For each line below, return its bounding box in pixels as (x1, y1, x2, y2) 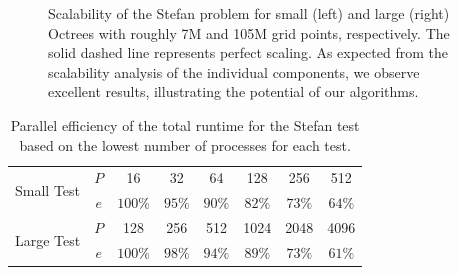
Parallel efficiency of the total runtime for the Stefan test (10, 114, 360, 135)
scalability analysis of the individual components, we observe (48, 61, 420, 82)
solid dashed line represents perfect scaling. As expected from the (48, 42, 448, 63)
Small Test (15, 179, 81, 200)
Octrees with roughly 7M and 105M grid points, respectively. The (48, 22, 450, 43)
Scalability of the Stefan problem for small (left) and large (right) (48, 3, 450, 23)
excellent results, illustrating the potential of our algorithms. (48, 81, 419, 102)
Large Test (15, 229, 81, 250)
